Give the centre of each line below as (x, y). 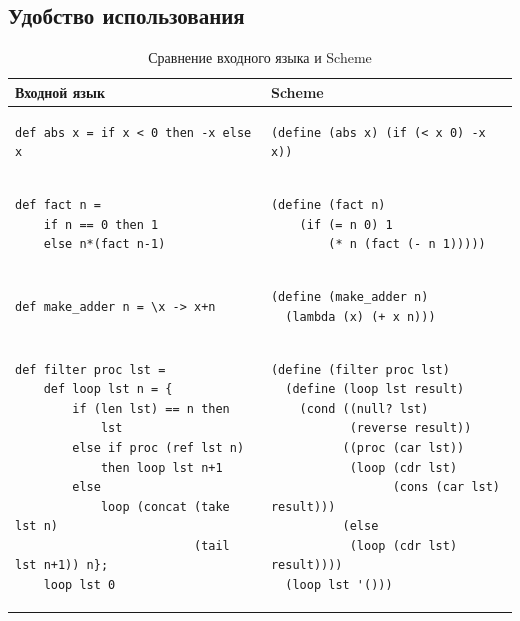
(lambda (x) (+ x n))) (360, 316)
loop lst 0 (79, 585)
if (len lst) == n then (151, 408)
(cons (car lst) (446, 487)
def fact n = (58, 205)
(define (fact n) (328, 205)
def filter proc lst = (90, 369)
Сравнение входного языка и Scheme (260, 57)
